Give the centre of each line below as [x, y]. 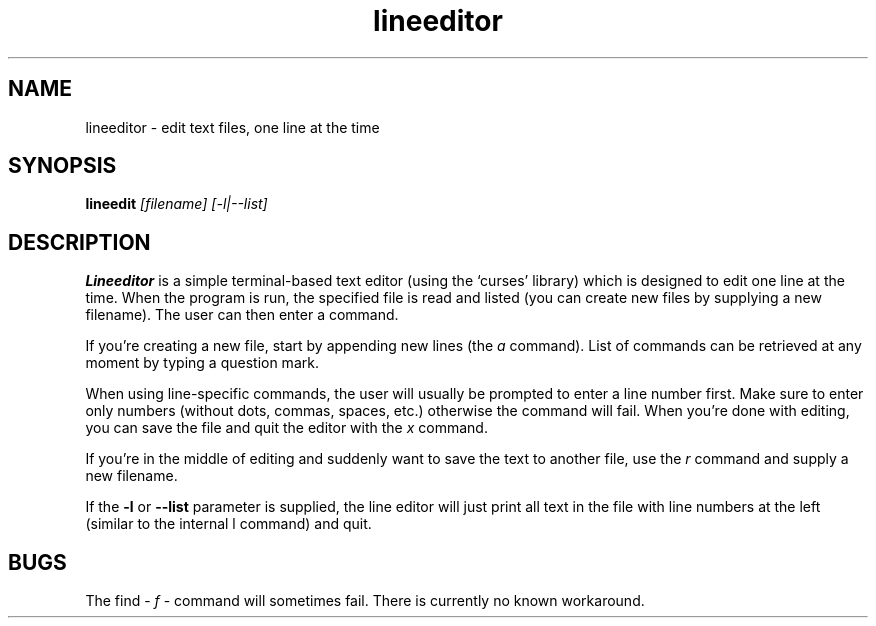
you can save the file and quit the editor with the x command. [286, 428]
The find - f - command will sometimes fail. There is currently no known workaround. [365, 601]
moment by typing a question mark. [202, 363]
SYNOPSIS [62, 166]
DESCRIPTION [79, 242]
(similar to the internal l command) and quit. [228, 524]
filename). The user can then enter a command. [242, 315]
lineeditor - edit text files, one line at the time [232, 127]
